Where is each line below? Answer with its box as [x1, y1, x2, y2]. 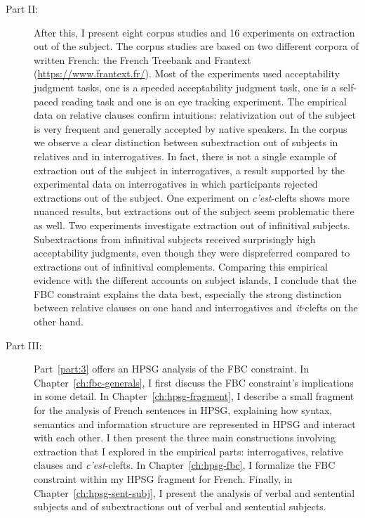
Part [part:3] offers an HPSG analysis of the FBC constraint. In [34, 361, 310, 376]
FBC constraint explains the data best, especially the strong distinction [34, 286, 342, 301]
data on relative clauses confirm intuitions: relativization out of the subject [34, 108, 356, 122]
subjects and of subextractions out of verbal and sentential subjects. [34, 499, 326, 514]
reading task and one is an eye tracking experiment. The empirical [61, 93, 347, 108]
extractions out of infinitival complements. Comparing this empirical [34, 259, 328, 273]
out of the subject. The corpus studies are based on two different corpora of [34, 39, 359, 53]
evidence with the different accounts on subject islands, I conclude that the [34, 273, 357, 287]
